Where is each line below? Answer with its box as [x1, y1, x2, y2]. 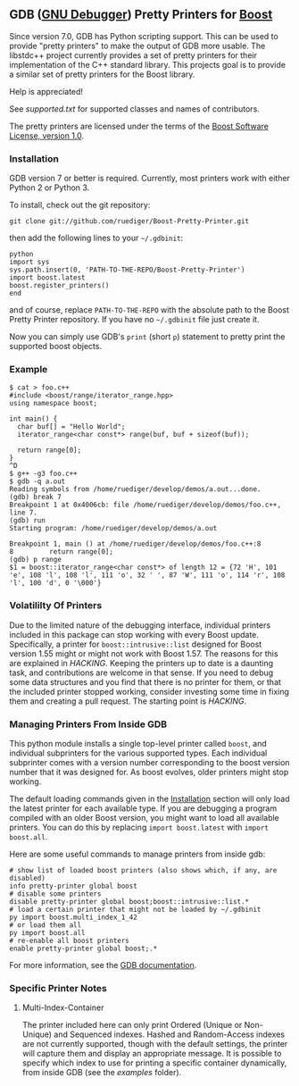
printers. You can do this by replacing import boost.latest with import [9, 822, 270, 832]
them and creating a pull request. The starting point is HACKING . [9, 696, 247, 706]
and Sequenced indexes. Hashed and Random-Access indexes [53, 1029, 286, 1040]
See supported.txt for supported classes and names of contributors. [9, 103, 261, 114]
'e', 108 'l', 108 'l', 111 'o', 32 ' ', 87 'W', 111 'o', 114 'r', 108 [9, 571, 286, 580]
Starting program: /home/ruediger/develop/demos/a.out [9, 524, 218, 533]
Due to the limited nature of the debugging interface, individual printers [9, 620, 270, 631]
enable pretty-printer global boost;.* [9, 944, 158, 953]
